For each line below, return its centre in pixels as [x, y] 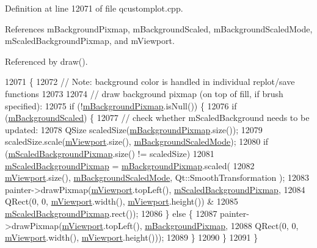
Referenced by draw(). [46, 61]
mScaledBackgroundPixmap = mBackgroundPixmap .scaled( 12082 [130, 165]
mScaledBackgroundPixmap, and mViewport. [90, 41]
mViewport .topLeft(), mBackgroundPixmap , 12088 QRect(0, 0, [180, 225]
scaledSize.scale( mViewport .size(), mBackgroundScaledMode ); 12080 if [137, 141]
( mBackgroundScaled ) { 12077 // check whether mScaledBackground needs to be [157, 118]
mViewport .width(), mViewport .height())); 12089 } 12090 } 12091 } [132, 237]
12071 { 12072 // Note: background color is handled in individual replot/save [150, 82]
